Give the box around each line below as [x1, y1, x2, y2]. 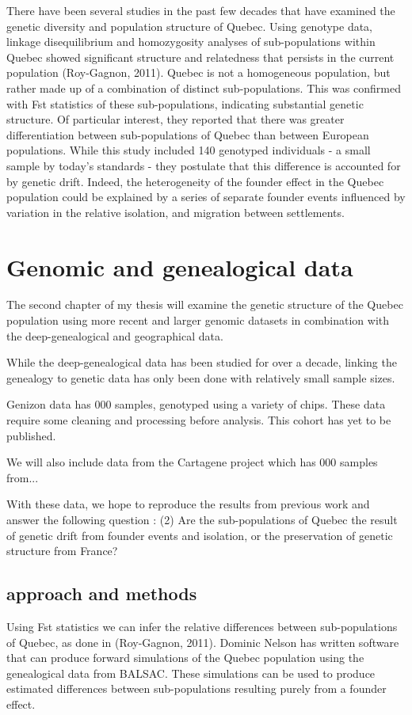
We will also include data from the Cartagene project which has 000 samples [6, 454, 378, 470]
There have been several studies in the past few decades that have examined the [6, 2, 395, 18]
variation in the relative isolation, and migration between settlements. [6, 203, 345, 220]
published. [6, 427, 56, 443]
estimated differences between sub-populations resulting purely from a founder [6, 680, 387, 697]
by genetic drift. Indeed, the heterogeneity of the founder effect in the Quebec [6, 173, 384, 189]
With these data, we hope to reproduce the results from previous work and [6, 496, 370, 512]
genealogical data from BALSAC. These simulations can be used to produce [6, 664, 376, 681]
